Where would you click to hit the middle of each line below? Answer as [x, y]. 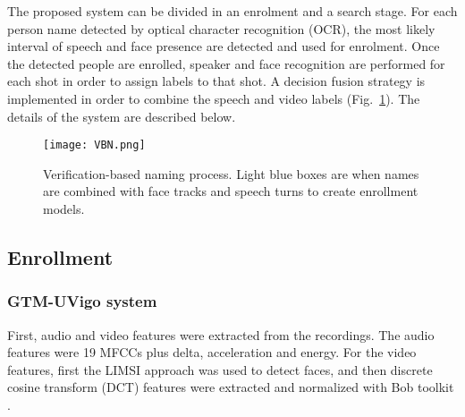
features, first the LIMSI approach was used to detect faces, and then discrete [220, 369]
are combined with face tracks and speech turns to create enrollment [231, 191]
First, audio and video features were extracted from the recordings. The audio [221, 334]
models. [64, 208]
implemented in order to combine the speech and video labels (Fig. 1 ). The [214, 98]
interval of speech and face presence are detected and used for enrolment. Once [224, 46]
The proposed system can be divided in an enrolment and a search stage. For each [232, 11]
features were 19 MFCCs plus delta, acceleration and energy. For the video [212, 352]
